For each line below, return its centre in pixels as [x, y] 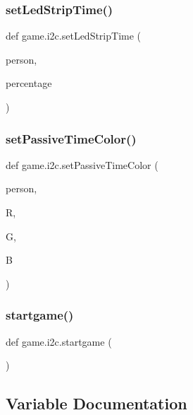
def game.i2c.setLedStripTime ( [74, 36]
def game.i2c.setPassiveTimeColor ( [82, 164]
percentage [29, 83]
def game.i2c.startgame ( [59, 341]
